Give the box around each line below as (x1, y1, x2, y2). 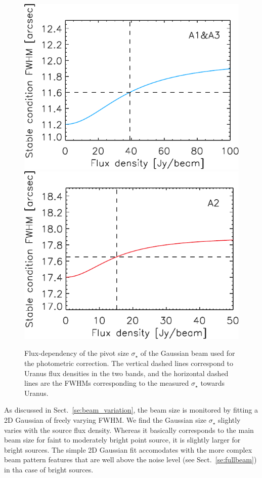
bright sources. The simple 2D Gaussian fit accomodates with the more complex (4, 444, 252, 455)
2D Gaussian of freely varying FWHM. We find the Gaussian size (4, 415, 207, 425)
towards (200, 378, 225, 388)
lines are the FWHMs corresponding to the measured (24, 378, 189, 388)
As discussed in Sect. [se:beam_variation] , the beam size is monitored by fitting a (4, 405, 258, 415)
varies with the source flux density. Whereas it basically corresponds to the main (4, 424, 254, 435)
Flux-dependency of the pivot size (24, 348, 129, 358)
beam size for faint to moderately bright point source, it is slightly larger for (4, 434, 241, 445)
